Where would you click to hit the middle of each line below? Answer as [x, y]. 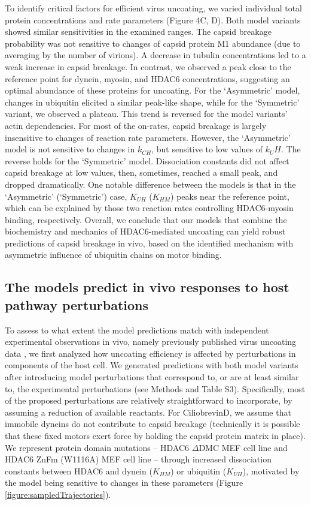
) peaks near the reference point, [230, 196]
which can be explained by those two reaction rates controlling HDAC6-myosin [149, 208]
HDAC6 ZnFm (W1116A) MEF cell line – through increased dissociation [138, 459]
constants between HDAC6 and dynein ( [79, 471]
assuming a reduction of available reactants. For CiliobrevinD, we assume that [148, 412]
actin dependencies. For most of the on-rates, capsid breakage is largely [136, 125]
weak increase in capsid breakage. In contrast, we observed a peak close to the [148, 66]
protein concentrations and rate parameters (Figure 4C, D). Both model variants [153, 19]
